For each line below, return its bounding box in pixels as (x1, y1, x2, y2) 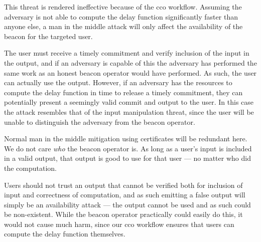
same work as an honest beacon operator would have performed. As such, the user (4, 67, 257, 78)
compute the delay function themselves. (4, 228, 125, 239)
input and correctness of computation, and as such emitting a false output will (4, 189, 245, 200)
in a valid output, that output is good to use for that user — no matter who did (4, 153, 251, 163)
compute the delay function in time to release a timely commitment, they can (4, 87, 243, 97)
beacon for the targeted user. (4, 31, 93, 41)
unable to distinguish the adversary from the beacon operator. (4, 116, 195, 127)
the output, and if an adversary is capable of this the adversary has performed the (4, 57, 257, 68)
